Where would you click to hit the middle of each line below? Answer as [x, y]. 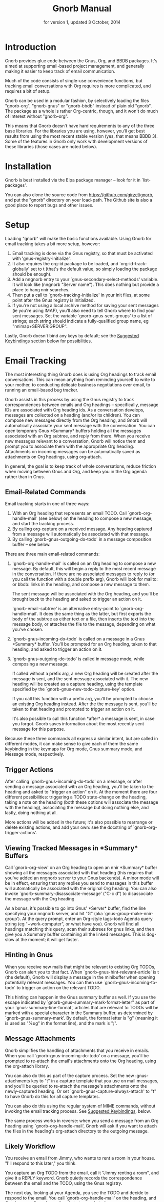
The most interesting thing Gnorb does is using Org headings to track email [81, 374]
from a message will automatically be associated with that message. [81, 534]
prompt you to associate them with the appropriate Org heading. [70, 446]
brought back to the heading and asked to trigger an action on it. [77, 599]
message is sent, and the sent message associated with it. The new [80, 679]
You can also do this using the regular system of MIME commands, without [80, 1106]
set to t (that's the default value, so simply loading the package [94, 269]
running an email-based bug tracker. [42, 390]
